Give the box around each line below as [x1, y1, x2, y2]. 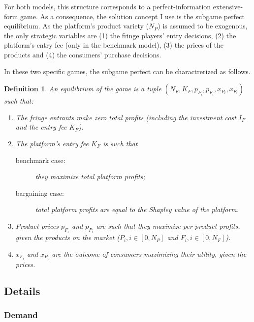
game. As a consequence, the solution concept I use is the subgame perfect [20, 11, 245, 21]
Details [4, 283, 40, 298]
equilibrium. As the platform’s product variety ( [4, 21, 149, 31]
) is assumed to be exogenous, [158, 21, 248, 31]
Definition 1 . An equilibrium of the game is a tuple [4, 83, 161, 94]
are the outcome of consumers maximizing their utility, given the [52, 248, 247, 259]
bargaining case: [15, 188, 64, 198]
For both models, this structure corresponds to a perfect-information [4, 1, 211, 11]
